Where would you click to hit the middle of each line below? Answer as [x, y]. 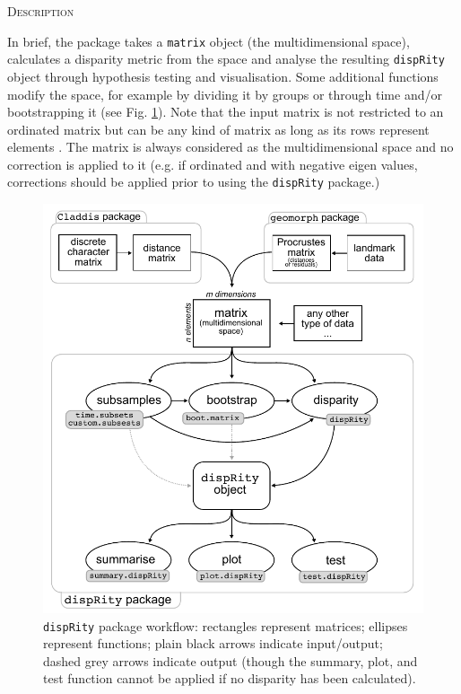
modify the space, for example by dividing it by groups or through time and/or [225, 94]
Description [41, 11]
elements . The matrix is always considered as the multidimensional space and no [230, 147]
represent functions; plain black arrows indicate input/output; [213, 643]
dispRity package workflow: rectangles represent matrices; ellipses [226, 625]
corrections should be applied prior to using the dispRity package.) [194, 182]
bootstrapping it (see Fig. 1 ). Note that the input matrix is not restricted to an [226, 112]
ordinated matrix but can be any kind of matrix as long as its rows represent [218, 129]
